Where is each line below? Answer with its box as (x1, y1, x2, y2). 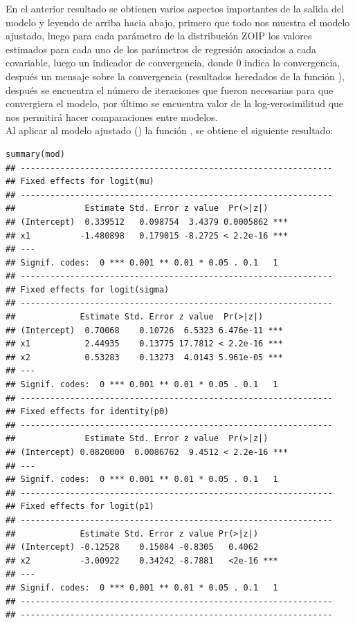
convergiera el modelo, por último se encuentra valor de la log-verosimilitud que (6, 96, 344, 111)
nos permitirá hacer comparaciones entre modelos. (6, 109, 218, 124)
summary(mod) (6, 149, 65, 159)
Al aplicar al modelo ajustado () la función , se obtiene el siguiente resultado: (6, 123, 334, 138)
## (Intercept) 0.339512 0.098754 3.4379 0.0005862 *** (6, 216, 289, 227)
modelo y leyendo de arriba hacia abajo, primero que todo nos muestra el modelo (6, 15, 350, 29)
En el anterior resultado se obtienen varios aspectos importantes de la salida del (6, 1, 344, 15)
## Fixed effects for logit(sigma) (6, 284, 170, 295)
